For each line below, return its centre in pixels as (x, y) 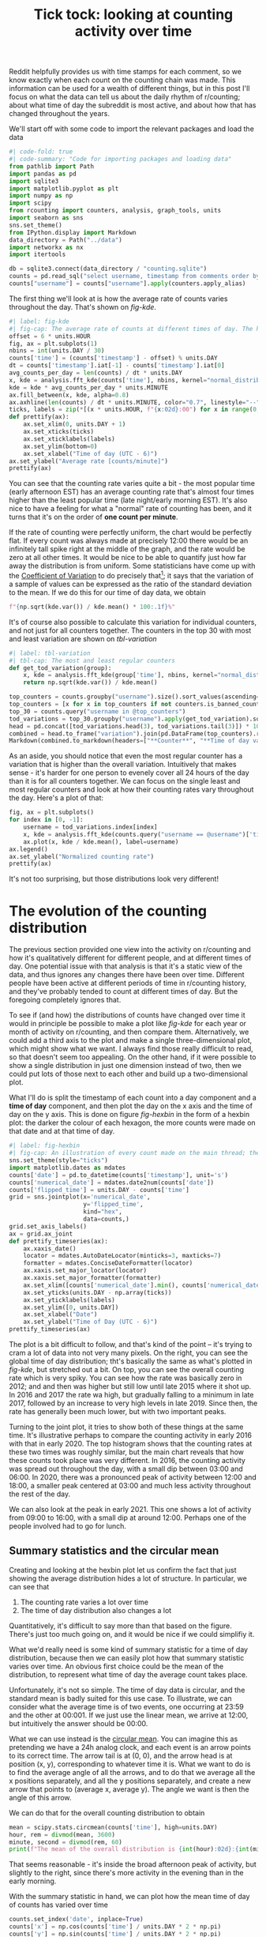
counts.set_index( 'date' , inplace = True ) (77, 1920)
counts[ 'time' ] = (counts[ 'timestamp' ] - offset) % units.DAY (113, 358)
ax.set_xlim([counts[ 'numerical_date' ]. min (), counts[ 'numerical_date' (143, 1285)
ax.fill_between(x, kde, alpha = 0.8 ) (69, 395)
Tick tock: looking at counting (133, 15)
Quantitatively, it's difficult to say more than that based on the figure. (120, 1626)
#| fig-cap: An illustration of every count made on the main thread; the (135, 1153)
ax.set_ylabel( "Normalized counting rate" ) (82, 856)
